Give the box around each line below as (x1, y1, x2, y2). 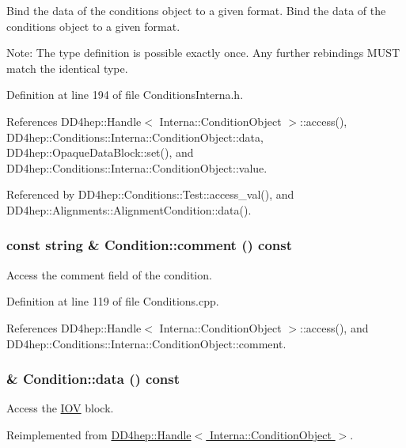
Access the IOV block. (6, 400, 114, 416)
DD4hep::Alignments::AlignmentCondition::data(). (6, 201, 252, 218)
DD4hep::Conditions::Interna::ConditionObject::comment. (6, 335, 286, 351)
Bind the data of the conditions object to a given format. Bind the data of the (6, 2, 386, 18)
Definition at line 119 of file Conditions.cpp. (6, 293, 219, 309)
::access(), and (300, 319, 369, 336)
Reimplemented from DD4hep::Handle (6, 426, 192, 442)
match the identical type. (6, 59, 128, 76)
